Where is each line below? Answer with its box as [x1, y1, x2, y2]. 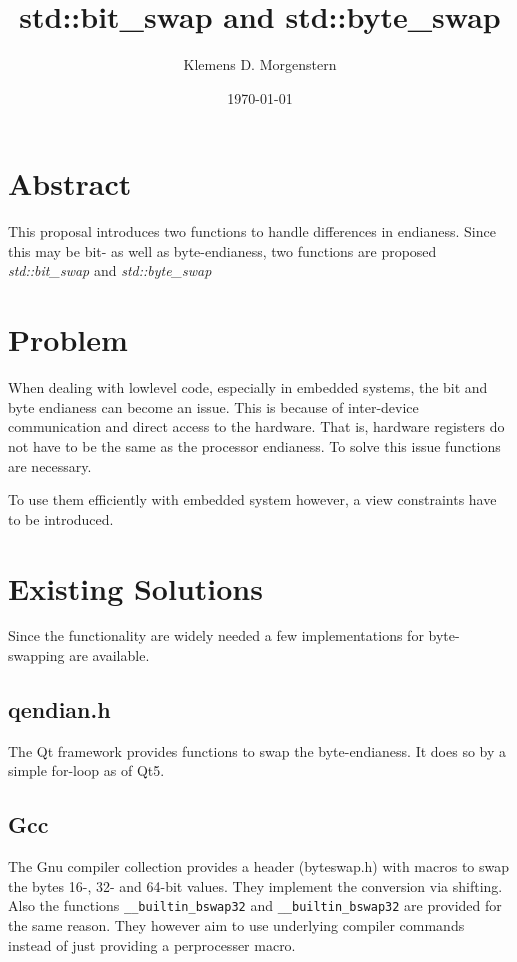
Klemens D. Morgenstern [183, 54, 337, 75]
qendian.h [8, 694, 111, 725]
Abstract [8, 163, 132, 204]
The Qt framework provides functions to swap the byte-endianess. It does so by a [8, 740, 507, 761]
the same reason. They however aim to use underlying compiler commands [8, 915, 465, 936]
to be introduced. [8, 508, 114, 529]
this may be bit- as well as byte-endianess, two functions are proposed [8, 240, 437, 261]
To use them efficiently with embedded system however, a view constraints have [8, 489, 497, 510]
